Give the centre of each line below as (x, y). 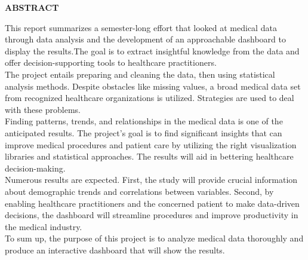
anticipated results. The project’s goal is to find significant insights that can (144, 132)
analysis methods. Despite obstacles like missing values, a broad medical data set (153, 86)
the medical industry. (44, 226)
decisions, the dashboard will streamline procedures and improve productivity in (152, 215)
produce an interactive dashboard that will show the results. (115, 250)
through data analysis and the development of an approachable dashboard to (145, 39)
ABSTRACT (32, 7)
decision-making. (35, 168)
